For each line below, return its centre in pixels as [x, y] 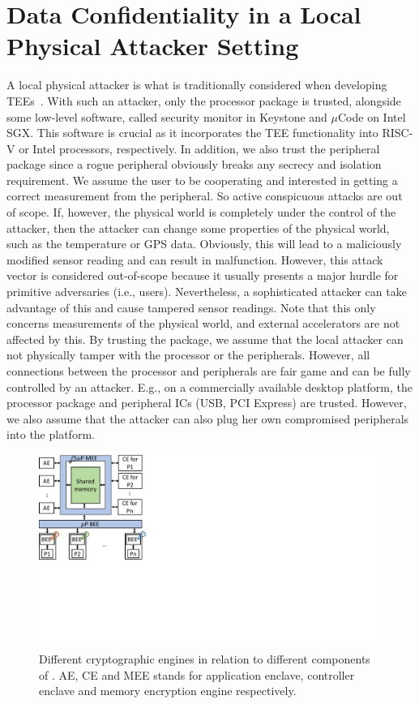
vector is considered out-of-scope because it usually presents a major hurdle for [203, 275]
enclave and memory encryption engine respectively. [168, 691]
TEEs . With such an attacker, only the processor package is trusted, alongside [204, 100]
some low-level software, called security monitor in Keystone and [167, 116]
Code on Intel [372, 116]
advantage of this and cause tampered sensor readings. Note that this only [191, 307]
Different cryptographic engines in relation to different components [205, 659]
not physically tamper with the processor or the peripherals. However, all [188, 355]
